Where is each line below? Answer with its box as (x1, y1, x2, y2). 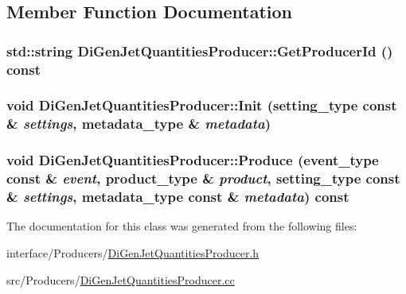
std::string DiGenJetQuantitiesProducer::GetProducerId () (6, 41, 393, 60)
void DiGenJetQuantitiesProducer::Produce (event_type (6, 150, 379, 170)
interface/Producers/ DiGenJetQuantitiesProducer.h (6, 244, 260, 261)
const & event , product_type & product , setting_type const (6, 168, 400, 188)
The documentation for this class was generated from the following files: (6, 218, 357, 234)
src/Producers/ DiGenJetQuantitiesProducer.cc (6, 271, 235, 288)
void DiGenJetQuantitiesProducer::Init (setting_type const (6, 95, 397, 115)
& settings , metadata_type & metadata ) (6, 114, 271, 133)
